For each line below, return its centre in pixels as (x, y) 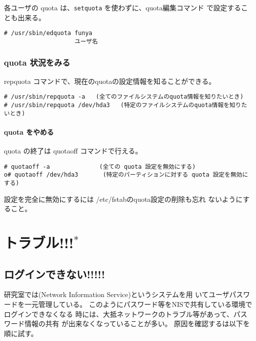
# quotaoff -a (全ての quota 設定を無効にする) (100, 167)
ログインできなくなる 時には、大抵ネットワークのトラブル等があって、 (119, 314)
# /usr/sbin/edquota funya (48, 33)
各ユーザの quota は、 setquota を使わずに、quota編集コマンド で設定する (123, 7)
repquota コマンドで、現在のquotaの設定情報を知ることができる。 (110, 81)
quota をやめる (29, 132)
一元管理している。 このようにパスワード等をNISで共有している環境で (138, 304)
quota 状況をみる (37, 62)
